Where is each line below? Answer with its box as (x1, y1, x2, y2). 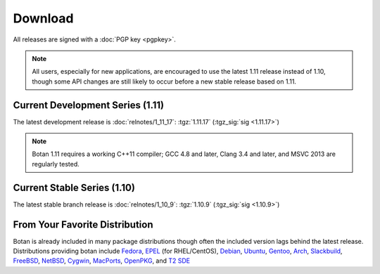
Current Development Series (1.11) (13, 99, 165, 111)
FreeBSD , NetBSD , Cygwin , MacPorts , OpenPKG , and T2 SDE (13, 256, 191, 265)
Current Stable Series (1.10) (13, 181, 135, 193)
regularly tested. (32, 159, 80, 168)
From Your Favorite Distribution (13, 218, 153, 230)
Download (13, 11, 74, 26)
